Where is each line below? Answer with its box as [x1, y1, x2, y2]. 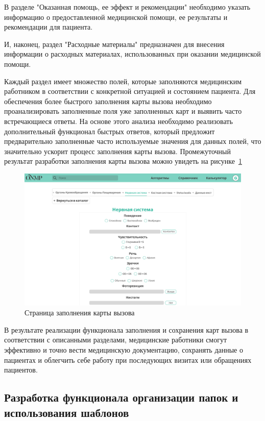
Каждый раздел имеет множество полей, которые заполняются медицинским [4, 76, 242, 86]
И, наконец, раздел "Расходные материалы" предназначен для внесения [4, 38, 225, 49]
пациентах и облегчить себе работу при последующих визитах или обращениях [4, 354, 252, 365]
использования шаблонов [4, 404, 129, 420]
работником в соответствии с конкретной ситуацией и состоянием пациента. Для [4, 86, 256, 96]
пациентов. [4, 364, 38, 375]
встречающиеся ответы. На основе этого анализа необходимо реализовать [4, 115, 233, 126]
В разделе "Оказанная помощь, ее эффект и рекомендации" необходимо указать [4, 2, 251, 12]
